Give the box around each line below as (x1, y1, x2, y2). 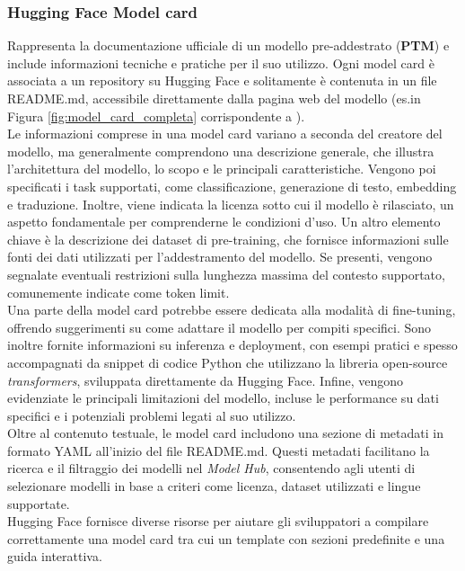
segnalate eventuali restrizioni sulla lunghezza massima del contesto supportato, (7, 264, 445, 283)
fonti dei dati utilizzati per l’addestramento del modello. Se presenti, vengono (7, 247, 433, 266)
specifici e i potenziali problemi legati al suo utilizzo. (7, 406, 296, 424)
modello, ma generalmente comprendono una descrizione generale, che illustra (7, 141, 434, 160)
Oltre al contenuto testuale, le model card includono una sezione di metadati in (7, 424, 443, 442)
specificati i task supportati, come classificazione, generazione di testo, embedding (7, 176, 457, 195)
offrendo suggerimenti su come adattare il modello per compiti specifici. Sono (7, 317, 432, 336)
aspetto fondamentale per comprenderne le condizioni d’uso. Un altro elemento (7, 212, 441, 231)
